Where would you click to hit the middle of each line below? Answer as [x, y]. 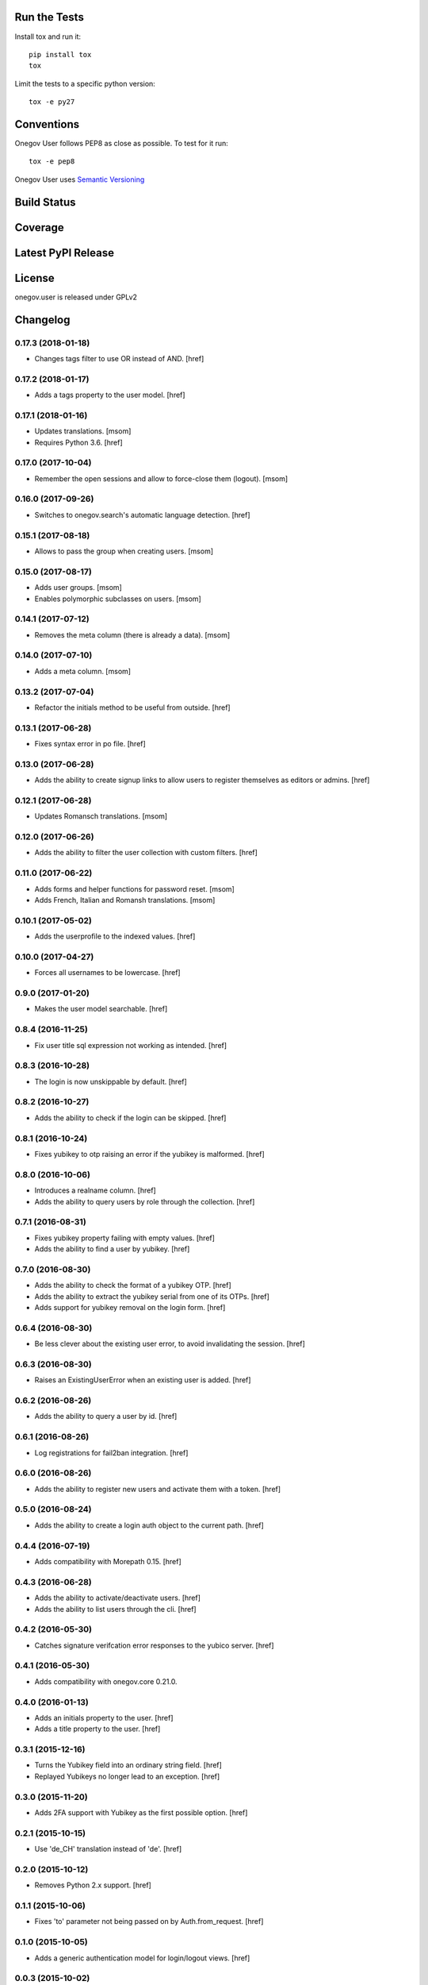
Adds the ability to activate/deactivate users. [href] [118, 1598]
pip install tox [60, 54]
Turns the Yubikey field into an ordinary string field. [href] [128, 1765]
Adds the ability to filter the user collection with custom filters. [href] [146, 853]
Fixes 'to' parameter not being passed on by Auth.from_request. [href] [149, 1921]
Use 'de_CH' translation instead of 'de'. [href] [108, 1849]
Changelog [42, 320]
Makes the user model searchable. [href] [101, 1009]
